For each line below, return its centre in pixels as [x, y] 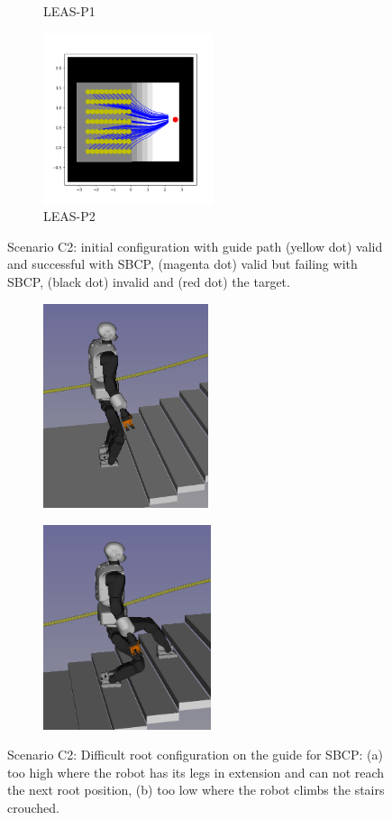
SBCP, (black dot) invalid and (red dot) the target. [149, 281]
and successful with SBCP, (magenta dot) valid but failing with [182, 264]
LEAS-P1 [69, 11]
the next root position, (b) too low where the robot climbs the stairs [196, 790]
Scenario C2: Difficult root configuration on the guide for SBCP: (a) [195, 755]
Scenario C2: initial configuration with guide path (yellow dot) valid [195, 246]
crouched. [33, 808]
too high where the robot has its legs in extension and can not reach [196, 772]
